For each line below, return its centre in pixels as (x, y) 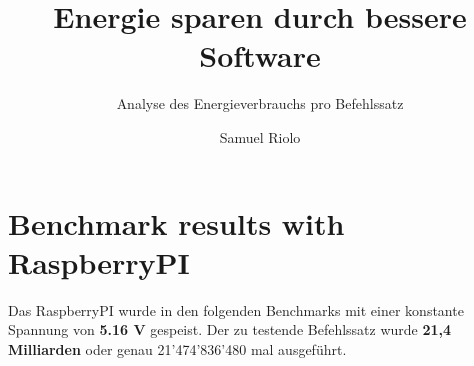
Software (260, 55)
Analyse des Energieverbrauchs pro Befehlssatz (260, 103)
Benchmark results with (176, 222)
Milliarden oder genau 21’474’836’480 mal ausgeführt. (177, 348)
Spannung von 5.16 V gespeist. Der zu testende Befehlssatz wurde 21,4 (230, 329)
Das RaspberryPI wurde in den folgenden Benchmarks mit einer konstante (236, 309)
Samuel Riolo (260, 136)
